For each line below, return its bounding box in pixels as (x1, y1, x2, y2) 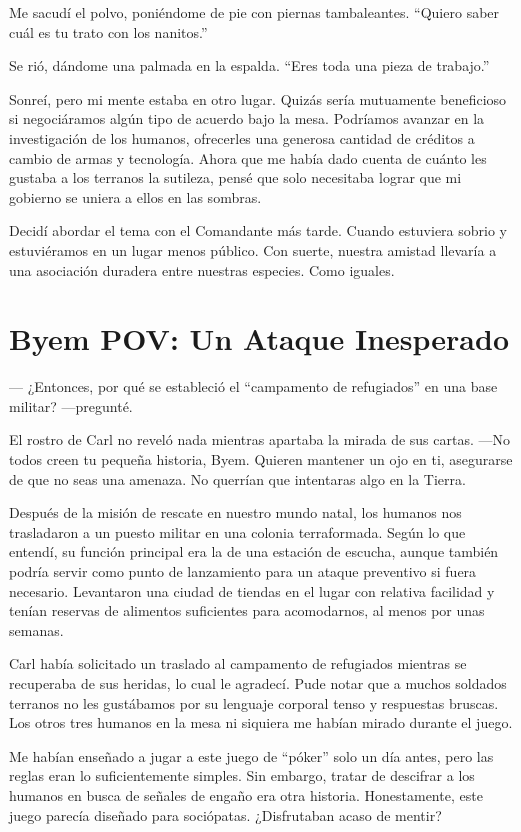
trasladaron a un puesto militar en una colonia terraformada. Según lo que (9, 521, 466, 542)
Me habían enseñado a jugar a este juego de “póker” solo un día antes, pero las (9, 745, 494, 766)
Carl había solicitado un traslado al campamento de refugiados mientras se (9, 653, 467, 674)
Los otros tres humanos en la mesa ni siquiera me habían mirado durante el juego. (9, 712, 513, 733)
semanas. (9, 619, 64, 640)
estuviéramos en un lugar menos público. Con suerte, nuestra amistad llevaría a (9, 239, 497, 260)
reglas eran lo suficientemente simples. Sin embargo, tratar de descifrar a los (9, 765, 475, 786)
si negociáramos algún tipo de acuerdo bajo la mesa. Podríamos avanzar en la (9, 108, 485, 129)
